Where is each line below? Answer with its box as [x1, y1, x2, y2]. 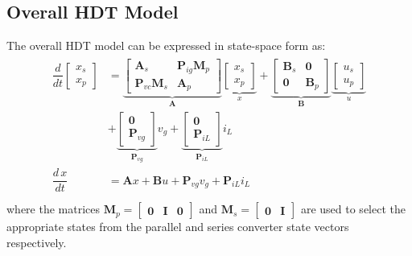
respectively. [6, 233, 67, 250]
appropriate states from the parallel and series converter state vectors [6, 218, 349, 235]
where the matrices [6, 200, 101, 217]
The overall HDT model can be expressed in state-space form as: [6, 37, 326, 54]
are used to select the [300, 200, 406, 217]
